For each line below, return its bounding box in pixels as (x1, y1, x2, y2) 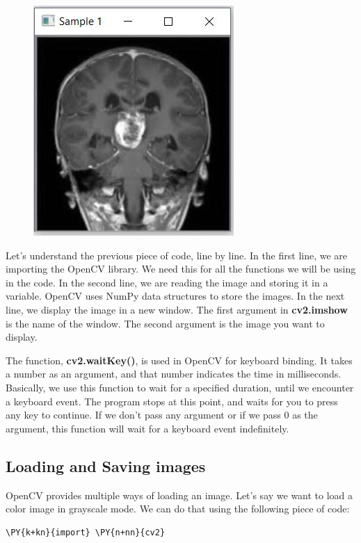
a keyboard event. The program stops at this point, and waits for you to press (6, 394, 338, 408)
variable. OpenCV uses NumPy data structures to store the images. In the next (6, 289, 345, 303)
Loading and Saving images (6, 455, 206, 476)
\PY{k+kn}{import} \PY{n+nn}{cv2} (6, 527, 166, 537)
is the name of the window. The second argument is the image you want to (6, 316, 325, 330)
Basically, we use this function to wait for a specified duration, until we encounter (6, 380, 354, 394)
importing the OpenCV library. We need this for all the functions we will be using (6, 261, 356, 276)
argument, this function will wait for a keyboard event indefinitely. (6, 421, 289, 435)
